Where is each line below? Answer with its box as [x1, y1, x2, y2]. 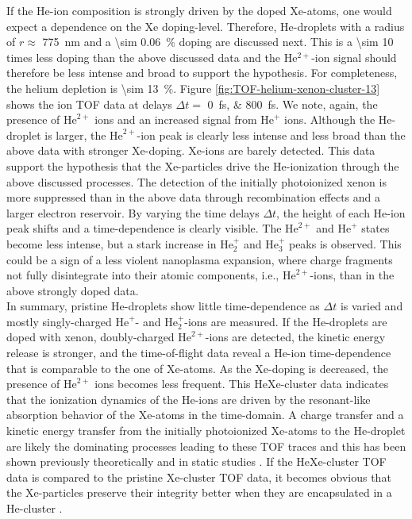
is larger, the [44, 126, 106, 143]
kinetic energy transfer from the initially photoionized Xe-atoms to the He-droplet [6, 422, 406, 439]
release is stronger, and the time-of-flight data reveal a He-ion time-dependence [6, 344, 391, 361]
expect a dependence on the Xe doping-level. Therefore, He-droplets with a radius [6, 17, 405, 34]
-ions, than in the [310, 267, 395, 283]
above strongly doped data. [6, 282, 139, 298]
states [361, 220, 390, 236]
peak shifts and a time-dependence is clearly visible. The [6, 220, 282, 236]
